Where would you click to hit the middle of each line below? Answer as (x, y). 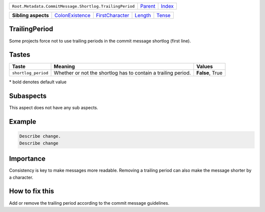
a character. (21, 177)
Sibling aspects (30, 15)
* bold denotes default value (38, 82)
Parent (148, 6)
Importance (27, 159)
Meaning (64, 67)
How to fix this (32, 191)
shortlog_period (30, 73)
